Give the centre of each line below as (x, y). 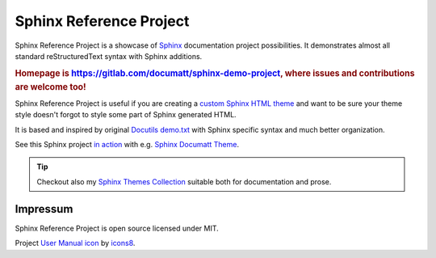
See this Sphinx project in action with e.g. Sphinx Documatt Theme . (127, 145)
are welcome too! (50, 87)
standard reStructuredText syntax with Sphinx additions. (109, 56)
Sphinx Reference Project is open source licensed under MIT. (117, 228)
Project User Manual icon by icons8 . (75, 243)
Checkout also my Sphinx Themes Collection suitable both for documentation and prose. (184, 181)
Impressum (44, 209)
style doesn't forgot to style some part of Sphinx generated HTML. (126, 115)
